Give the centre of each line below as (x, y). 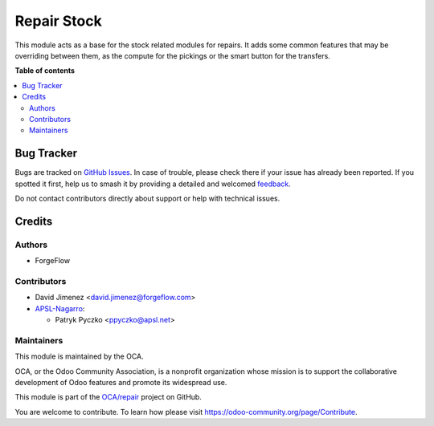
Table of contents (45, 71)
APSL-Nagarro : (60, 308)
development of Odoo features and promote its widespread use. (121, 382)
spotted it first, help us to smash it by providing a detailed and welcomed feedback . (153, 184)
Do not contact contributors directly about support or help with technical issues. (147, 198)
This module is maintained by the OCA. (79, 356)
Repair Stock (58, 21)
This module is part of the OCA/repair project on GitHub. (108, 397)
